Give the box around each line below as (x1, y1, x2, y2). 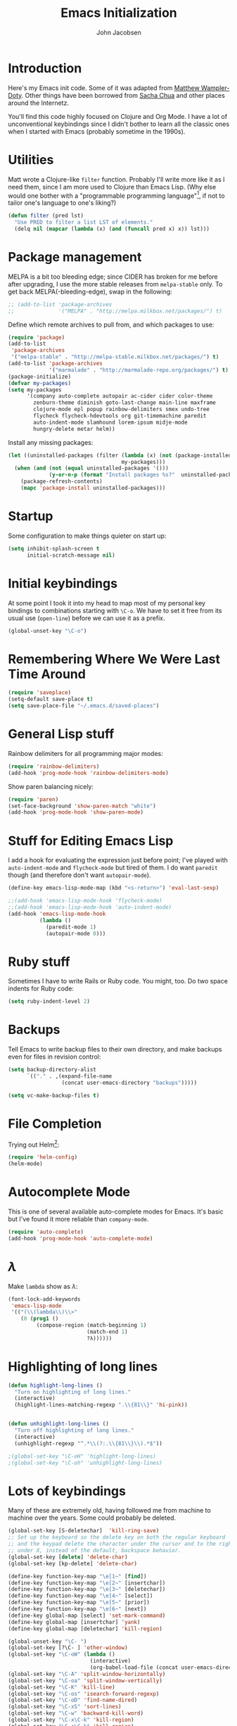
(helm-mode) (8, 1160, 43, 1168)
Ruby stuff (8, 954, 70, 969)
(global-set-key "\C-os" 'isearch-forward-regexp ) (8, 1690, 160, 1697)
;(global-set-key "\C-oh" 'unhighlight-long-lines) (8, 1459, 162, 1466)
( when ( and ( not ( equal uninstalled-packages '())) (14, 465, 169, 472)
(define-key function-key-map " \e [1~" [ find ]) (8, 1573, 147, 1580)
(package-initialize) (8, 373, 72, 380)
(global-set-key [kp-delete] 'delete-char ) (8, 1560, 138, 1567)
